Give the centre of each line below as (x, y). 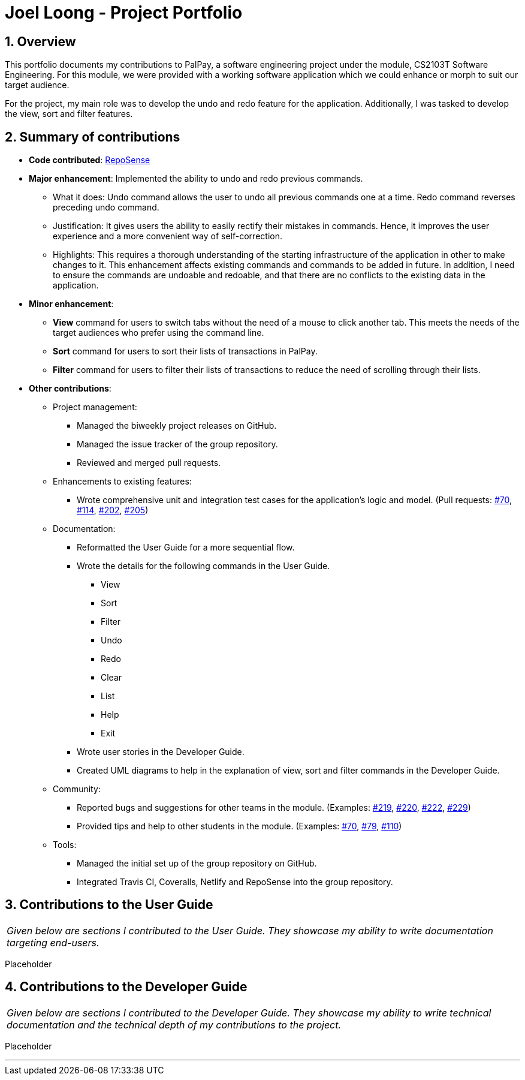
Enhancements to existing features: (122, 482)
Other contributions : (70, 389)
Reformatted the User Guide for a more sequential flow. (186, 547)
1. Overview (40, 41)
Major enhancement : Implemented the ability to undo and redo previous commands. (196, 179)
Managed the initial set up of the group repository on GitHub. (197, 864)
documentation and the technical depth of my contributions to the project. (174, 1025)
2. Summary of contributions (93, 137)
